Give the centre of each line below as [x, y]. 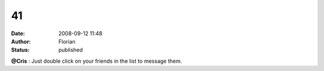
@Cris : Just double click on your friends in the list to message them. [97, 61]
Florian [67, 41]
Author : [21, 41]
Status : [20, 50]
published [71, 50]
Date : [18, 33]
